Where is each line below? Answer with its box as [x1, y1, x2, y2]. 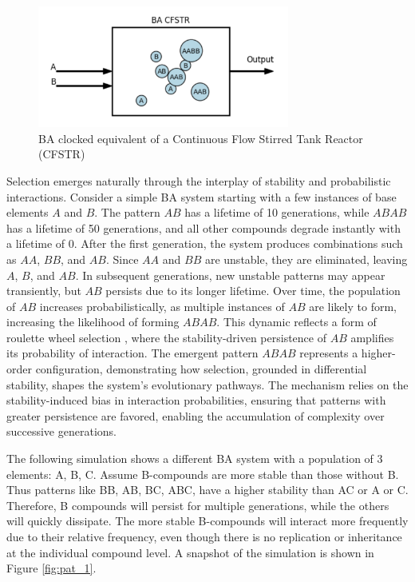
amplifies [350, 329, 394, 345]
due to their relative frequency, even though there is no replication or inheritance [6, 528, 402, 545]
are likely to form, [309, 297, 397, 314]
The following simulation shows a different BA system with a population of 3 [6, 450, 383, 467]
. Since [105, 250, 139, 267]
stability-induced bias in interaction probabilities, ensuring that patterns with [6, 392, 386, 409]
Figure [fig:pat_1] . [6, 560, 97, 576]
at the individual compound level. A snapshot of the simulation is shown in [6, 544, 374, 560]
